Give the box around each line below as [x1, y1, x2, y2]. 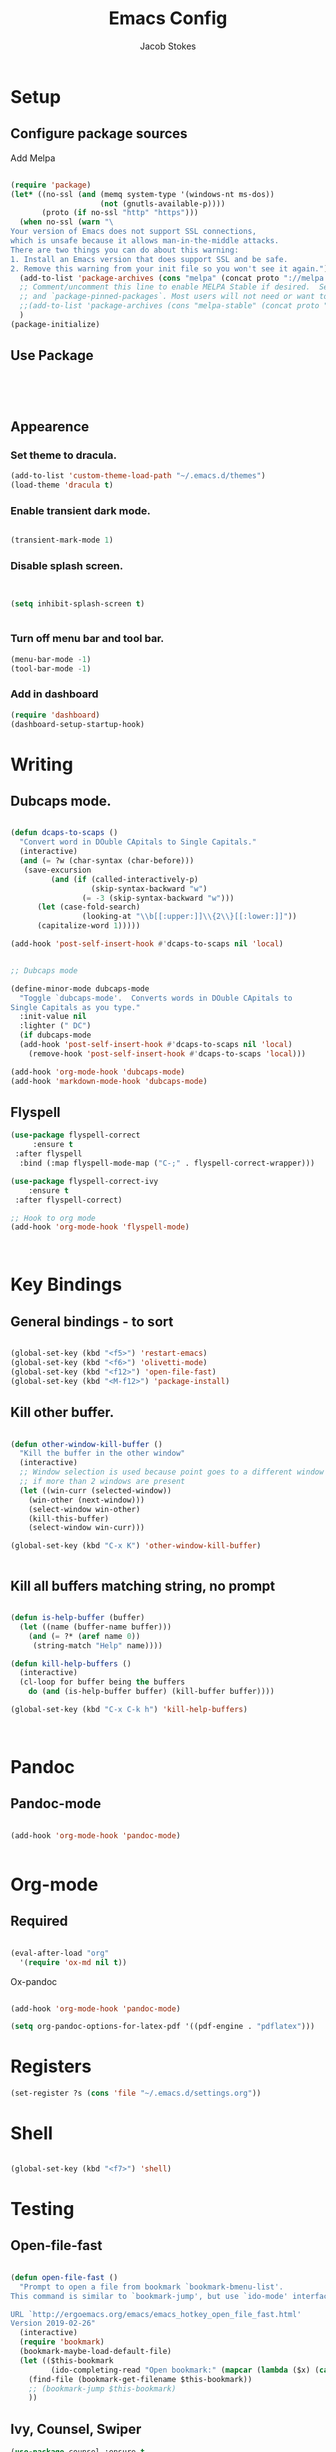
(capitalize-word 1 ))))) [36, 921, 141, 931]
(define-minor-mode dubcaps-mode [10, 983, 150, 994]
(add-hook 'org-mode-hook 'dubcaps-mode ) [10, 1067, 186, 1077]
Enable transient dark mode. [10, 503, 152, 517]
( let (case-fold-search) [36, 902, 141, 912]
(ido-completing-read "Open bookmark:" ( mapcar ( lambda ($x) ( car [50, 2365, 333, 2375]
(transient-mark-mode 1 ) [10, 535, 114, 546]
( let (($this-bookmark [19, 2355, 114, 2366]
